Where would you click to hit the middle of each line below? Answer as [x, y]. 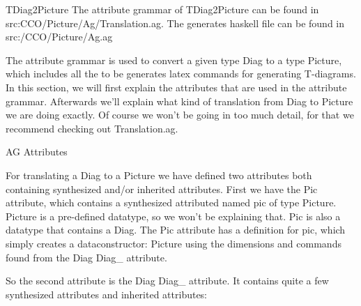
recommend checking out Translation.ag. [92, 128]
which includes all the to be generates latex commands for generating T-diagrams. [181, 74]
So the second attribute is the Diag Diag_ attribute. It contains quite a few [167, 281]
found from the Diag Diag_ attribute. [86, 257]
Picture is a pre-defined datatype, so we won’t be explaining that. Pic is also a [173, 216]
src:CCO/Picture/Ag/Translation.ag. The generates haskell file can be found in [175, 23]
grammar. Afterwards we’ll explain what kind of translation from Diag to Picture [179, 101]
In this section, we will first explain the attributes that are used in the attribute [176, 87]
